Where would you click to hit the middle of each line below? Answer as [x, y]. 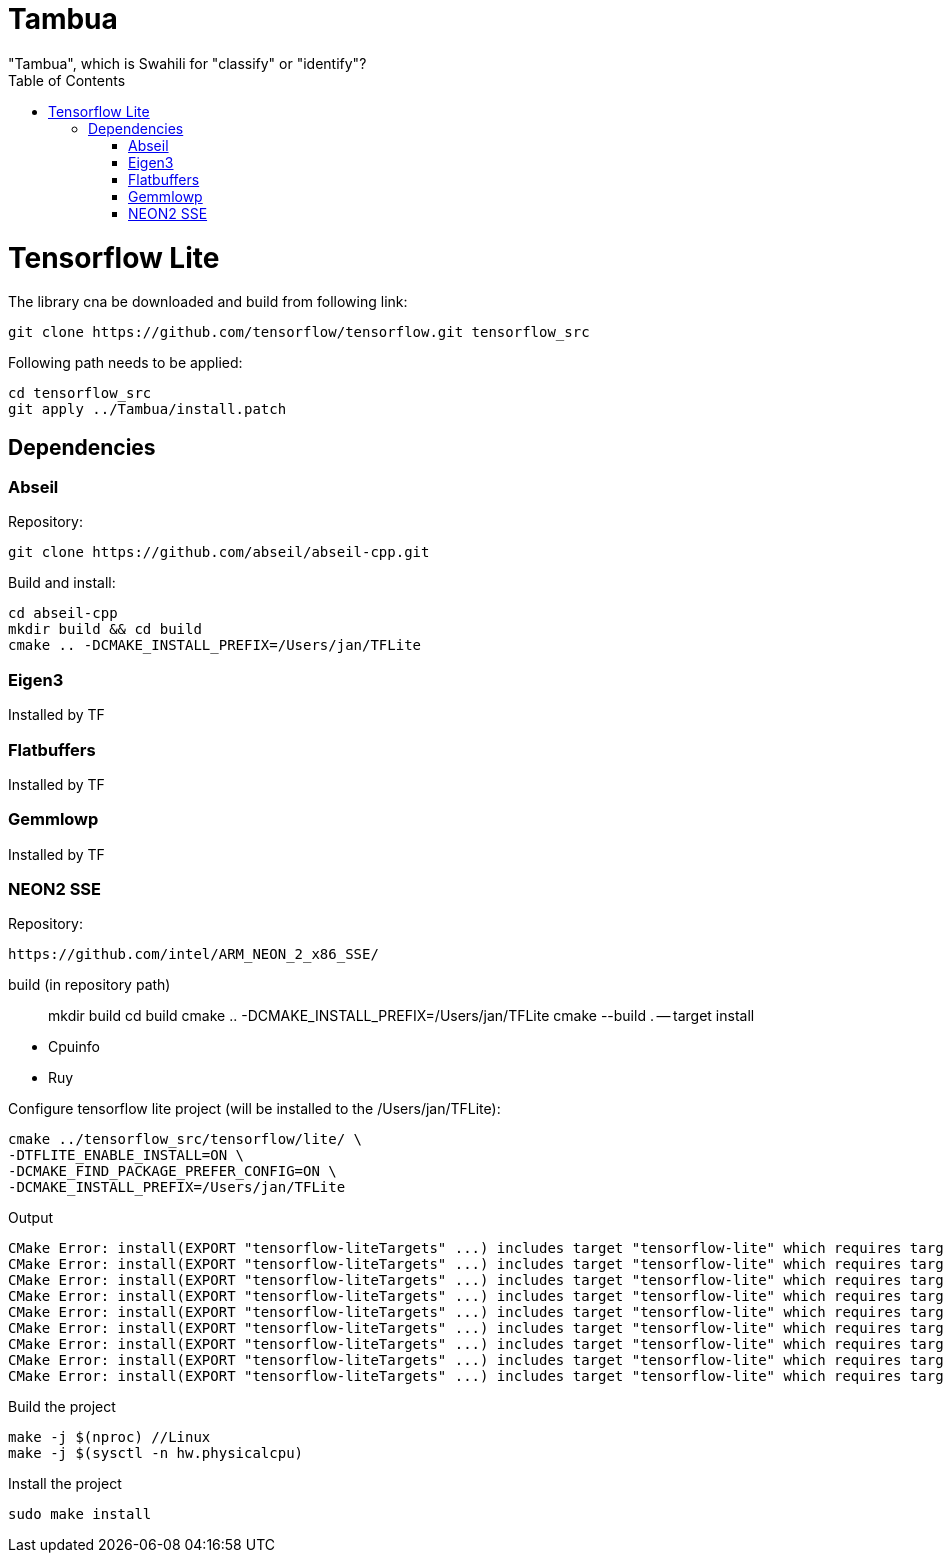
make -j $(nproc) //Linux [109, 1437]
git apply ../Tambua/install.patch [147, 409]
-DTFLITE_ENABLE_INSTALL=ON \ [126, 1155]
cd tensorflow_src [80, 393]
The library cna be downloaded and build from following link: [208, 302]
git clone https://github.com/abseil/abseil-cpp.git [219, 552]
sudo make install [80, 1514]
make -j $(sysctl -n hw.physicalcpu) [156, 1453]
